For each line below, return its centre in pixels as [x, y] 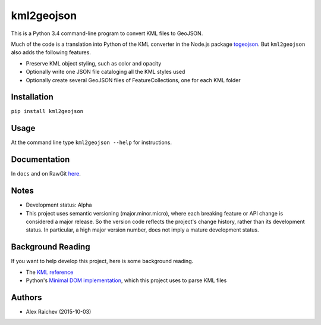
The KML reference [50, 272]
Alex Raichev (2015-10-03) [59, 311]
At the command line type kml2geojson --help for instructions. [92, 142]
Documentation [40, 160]
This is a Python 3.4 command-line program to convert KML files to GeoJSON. [107, 33]
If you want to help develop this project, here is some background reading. [102, 261]
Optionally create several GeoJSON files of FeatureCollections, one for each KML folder [133, 80]
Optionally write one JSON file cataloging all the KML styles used [106, 72]
